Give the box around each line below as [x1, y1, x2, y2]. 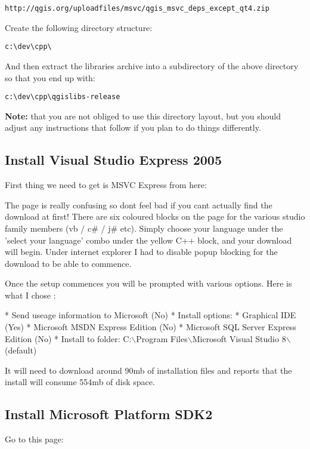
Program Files [136, 332, 188, 345]
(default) [5, 344, 37, 356]
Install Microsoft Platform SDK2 [5, 405, 213, 423]
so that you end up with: [5, 71, 95, 84]
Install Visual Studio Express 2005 [5, 150, 222, 169]
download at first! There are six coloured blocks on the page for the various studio [5, 210, 305, 223]
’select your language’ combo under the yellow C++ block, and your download [5, 233, 292, 246]
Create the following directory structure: [5, 21, 153, 33]
